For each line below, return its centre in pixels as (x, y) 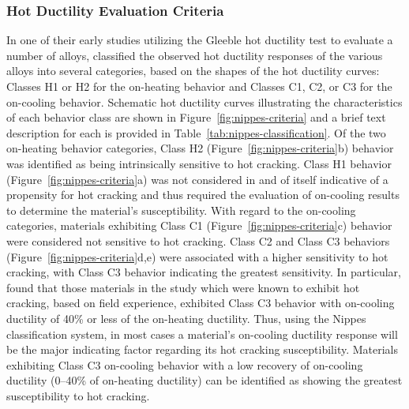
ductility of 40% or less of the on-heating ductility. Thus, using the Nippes (186, 318)
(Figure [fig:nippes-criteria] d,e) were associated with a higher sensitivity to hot (197, 256)
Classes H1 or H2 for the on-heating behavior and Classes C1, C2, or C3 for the (199, 86)
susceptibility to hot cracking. (78, 395)
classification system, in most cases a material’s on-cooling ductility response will (202, 334)
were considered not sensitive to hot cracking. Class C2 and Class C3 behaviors (198, 240)
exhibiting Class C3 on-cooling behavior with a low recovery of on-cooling (185, 364)
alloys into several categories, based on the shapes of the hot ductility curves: (193, 71)
